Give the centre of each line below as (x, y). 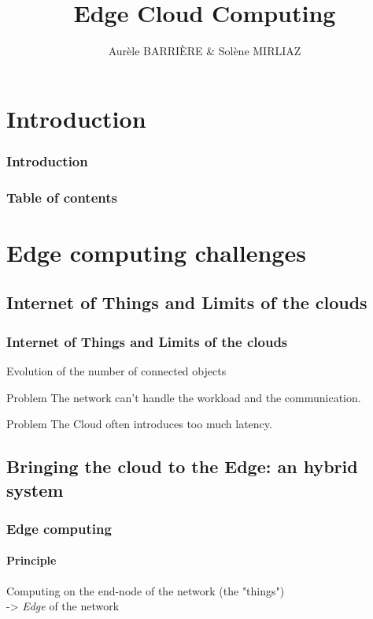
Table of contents (62, 197)
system (35, 489)
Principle (31, 560)
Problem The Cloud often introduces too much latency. (139, 424)
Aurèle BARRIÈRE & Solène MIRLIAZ (205, 51)
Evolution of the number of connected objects (116, 370)
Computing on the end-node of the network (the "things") (146, 590)
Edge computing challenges (156, 252)
